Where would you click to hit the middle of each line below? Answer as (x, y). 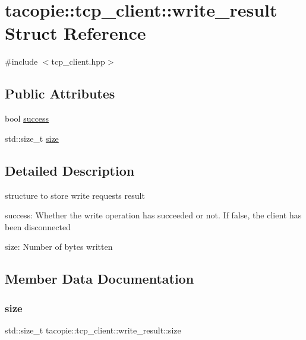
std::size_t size (32, 138)
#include (21, 61)
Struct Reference (75, 33)
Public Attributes (60, 93)
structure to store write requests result (75, 195)
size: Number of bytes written (59, 247)
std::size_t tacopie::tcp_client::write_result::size (93, 330)
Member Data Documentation (100, 279)
